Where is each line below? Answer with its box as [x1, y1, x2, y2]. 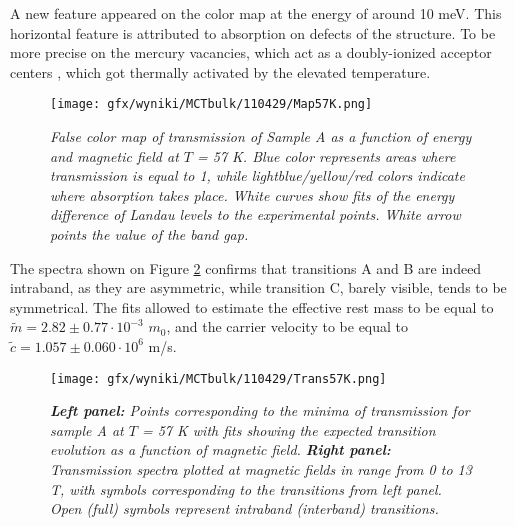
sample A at [50, 419, 124, 440]
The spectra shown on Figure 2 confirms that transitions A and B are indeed [10, 257, 482, 278]
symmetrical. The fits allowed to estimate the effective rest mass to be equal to [10, 296, 494, 317]
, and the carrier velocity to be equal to [166, 316, 409, 337]
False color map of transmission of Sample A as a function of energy [50, 126, 472, 147]
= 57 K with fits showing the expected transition [141, 419, 436, 440]
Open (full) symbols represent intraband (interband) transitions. [50, 498, 439, 519]
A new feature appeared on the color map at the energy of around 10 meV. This [10, 3, 502, 23]
